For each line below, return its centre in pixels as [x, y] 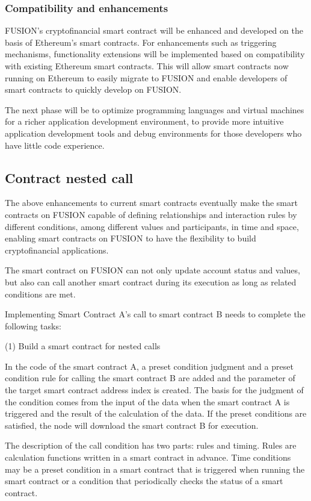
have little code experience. [55, 145]
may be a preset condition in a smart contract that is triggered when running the [155, 469]
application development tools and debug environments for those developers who [153, 133]
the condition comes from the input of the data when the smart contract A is [147, 401]
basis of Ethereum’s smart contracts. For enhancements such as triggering [141, 42]
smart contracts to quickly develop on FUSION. [93, 89]
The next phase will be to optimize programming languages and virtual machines [155, 109]
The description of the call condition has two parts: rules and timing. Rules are [151, 445]
